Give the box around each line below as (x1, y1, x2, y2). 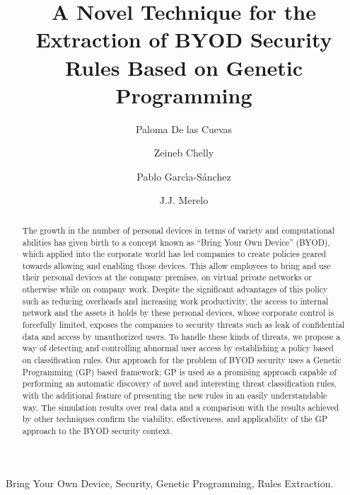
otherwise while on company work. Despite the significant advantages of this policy (22, 283, 328, 295)
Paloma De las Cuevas (135, 121, 233, 136)
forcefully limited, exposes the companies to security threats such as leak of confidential (22, 319, 345, 331)
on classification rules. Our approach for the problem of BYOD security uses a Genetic (22, 354, 342, 366)
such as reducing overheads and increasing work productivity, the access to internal (22, 295, 329, 307)
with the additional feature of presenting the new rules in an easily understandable (22, 389, 327, 402)
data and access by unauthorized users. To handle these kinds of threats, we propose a (22, 330, 341, 342)
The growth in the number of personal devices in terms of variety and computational (22, 224, 335, 236)
